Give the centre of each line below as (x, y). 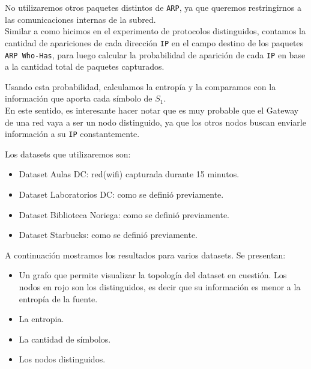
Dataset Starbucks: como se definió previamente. (108, 235)
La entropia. (41, 319)
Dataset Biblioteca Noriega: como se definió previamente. (124, 214)
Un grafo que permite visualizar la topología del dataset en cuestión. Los (153, 275)
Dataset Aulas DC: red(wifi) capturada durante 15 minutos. (129, 174)
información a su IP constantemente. (72, 134)
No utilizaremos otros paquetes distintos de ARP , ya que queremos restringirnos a (153, 7)
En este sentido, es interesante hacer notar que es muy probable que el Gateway (152, 110)
